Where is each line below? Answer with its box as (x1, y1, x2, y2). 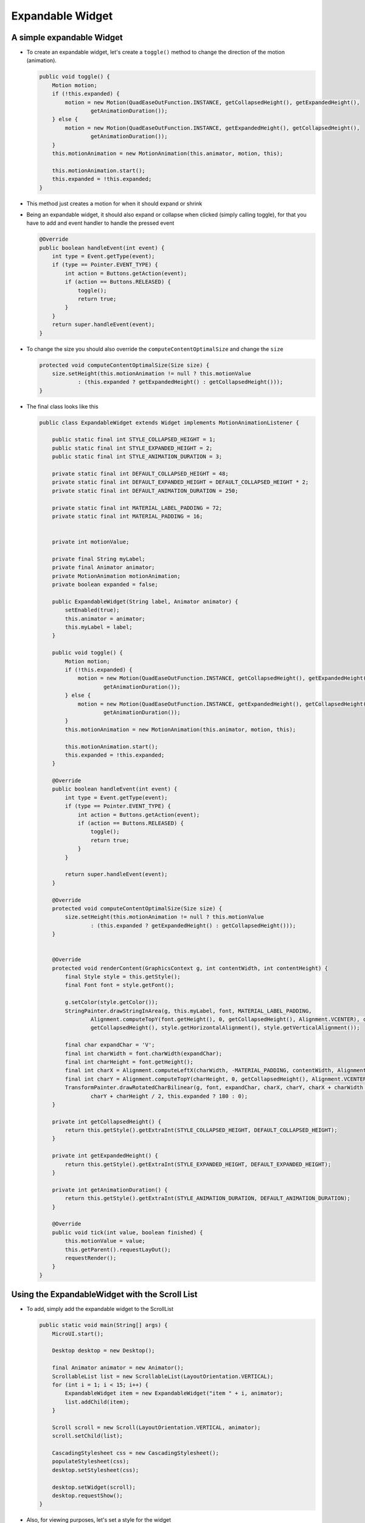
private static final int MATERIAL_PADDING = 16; (52, 512, 203, 520)
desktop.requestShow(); (52, 1493, 123, 1499)
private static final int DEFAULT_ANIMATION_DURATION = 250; (52, 487, 238, 494)
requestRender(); (64, 1254, 117, 1261)
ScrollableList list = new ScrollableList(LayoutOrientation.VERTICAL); (52, 1373, 274, 1380)
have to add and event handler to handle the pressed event (26, 219, 175, 227)
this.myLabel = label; (64, 624, 133, 631)
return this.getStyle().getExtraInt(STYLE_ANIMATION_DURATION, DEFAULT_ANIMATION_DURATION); (64, 1195, 351, 1202)
